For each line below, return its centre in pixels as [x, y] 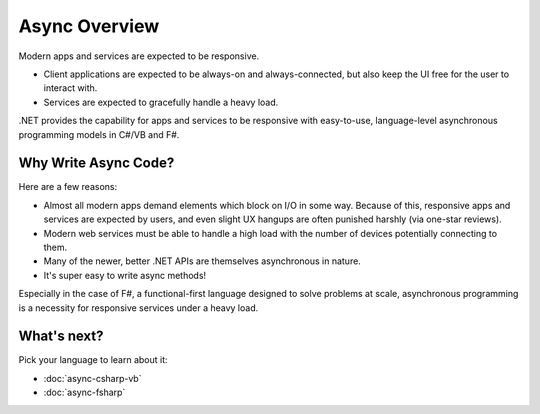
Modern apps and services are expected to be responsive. [139, 56]
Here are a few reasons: [68, 187]
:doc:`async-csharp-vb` [92, 378]
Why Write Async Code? [96, 163]
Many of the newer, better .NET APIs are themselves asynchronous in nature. [202, 261]
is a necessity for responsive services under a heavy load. [138, 307]
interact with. [70, 88]
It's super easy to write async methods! [125, 275]
